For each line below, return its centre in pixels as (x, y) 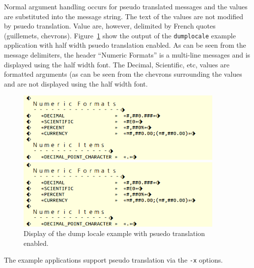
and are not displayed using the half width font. (76, 83)
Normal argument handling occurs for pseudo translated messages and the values (126, 6)
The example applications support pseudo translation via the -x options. (113, 259)
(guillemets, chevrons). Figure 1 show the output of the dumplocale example (120, 35)
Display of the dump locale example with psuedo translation (114, 233)
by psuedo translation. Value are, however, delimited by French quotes (110, 26)
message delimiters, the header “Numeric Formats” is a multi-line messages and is (127, 55)
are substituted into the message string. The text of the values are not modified (124, 16)
